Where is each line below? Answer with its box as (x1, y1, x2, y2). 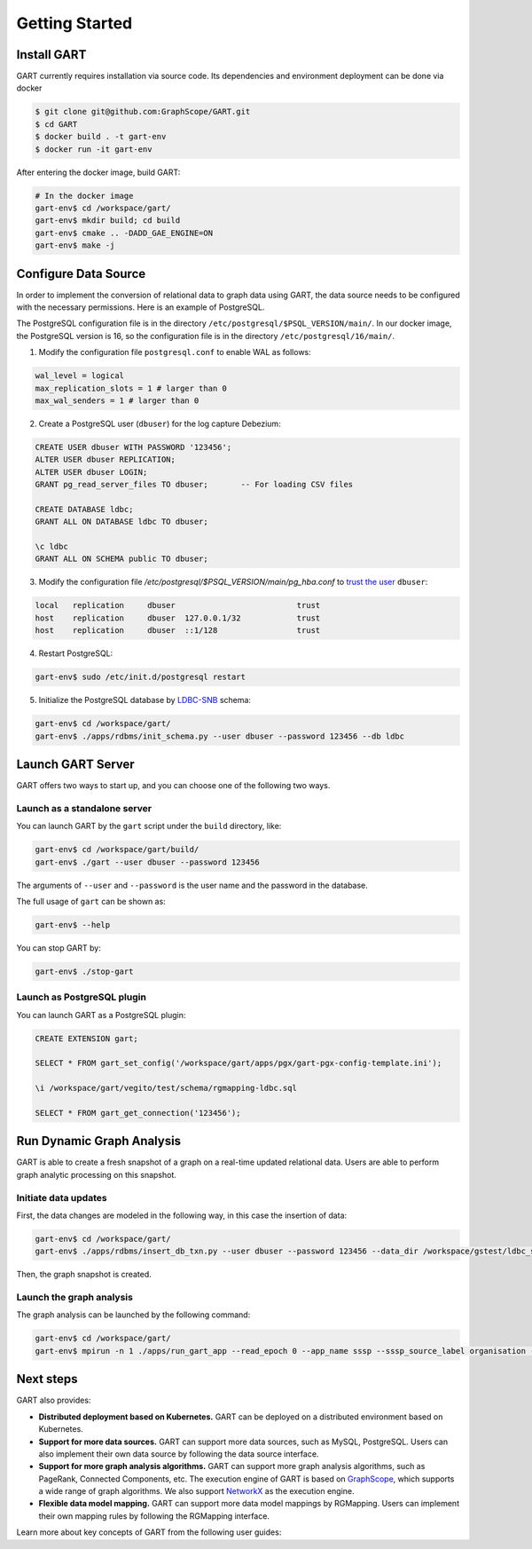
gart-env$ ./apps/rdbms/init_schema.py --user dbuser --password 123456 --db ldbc (35, 731, 405, 741)
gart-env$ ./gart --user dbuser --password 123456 (35, 857, 261, 867)
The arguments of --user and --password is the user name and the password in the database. (16, 880, 368, 890)
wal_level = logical (35, 371, 124, 381)
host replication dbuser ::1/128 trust (35, 626, 321, 636)
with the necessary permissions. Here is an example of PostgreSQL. (16, 302, 265, 312)
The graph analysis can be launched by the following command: (16, 1309, 251, 1320)
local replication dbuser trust (35, 600, 321, 611)
